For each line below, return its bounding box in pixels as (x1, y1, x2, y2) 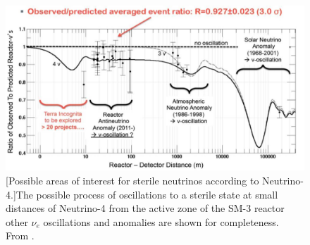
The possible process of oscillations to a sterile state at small (15, 187, 278, 201)
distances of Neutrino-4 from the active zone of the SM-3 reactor (6, 201, 285, 215)
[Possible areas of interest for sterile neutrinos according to (6, 172, 259, 187)
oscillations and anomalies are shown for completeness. (43, 214, 279, 229)
